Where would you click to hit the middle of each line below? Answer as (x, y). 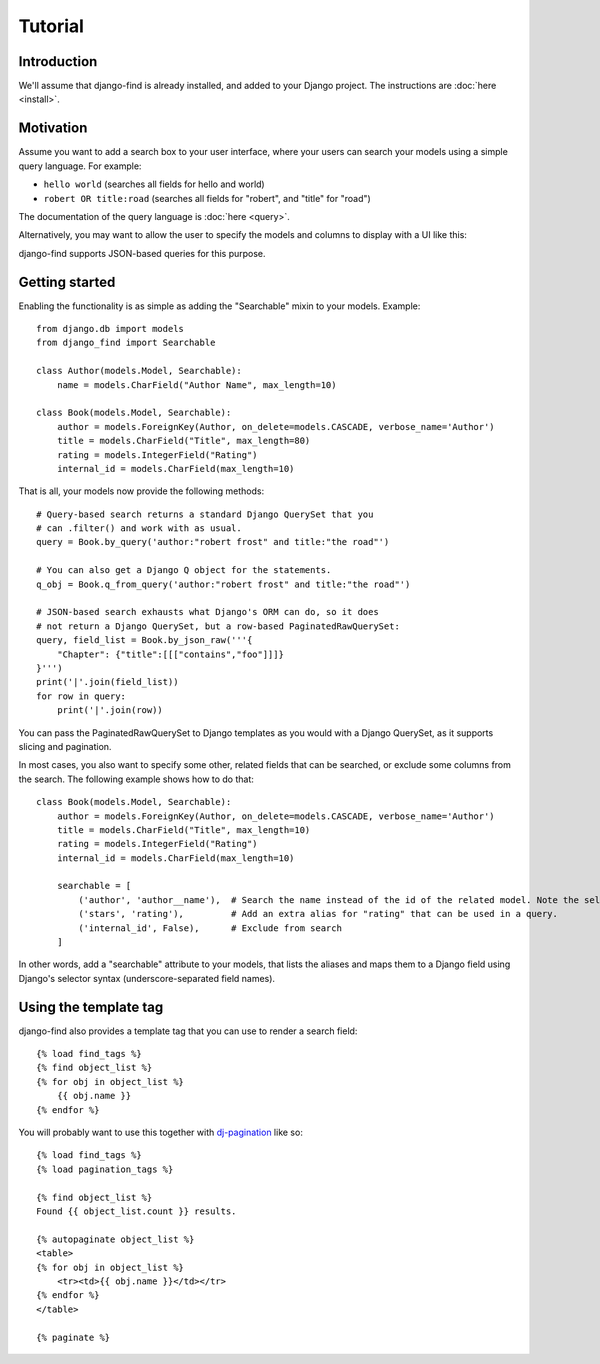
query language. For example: (80, 166)
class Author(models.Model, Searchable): (139, 371)
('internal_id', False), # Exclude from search (210, 928)
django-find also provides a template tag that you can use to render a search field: (188, 1031)
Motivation (53, 128)
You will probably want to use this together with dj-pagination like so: (161, 1132)
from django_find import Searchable (126, 343)
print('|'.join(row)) (110, 710)
